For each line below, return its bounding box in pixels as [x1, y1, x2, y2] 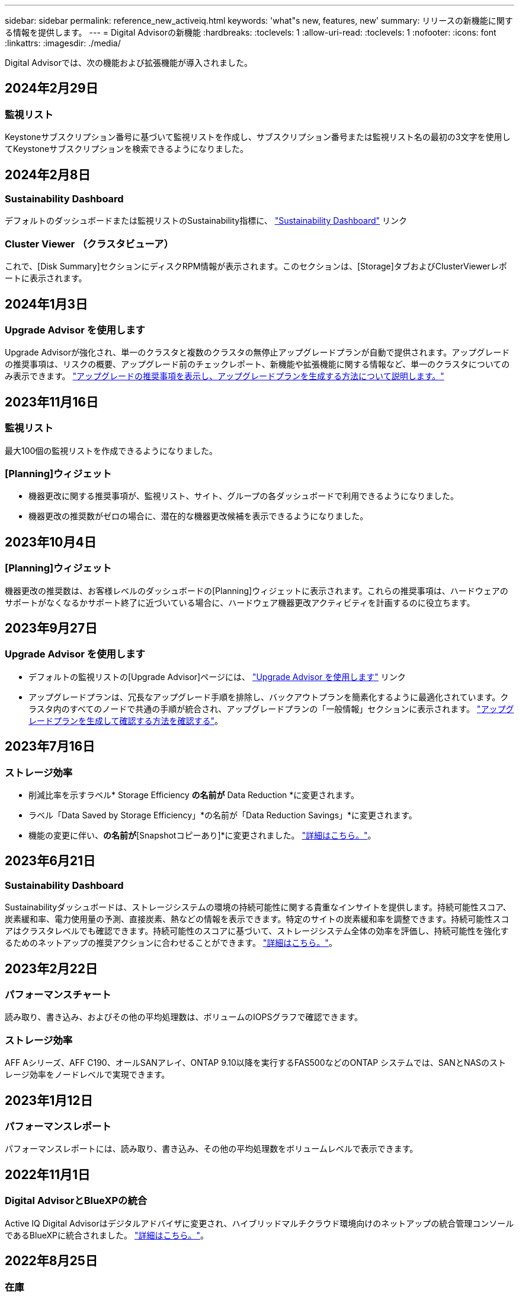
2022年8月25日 [5, 1253, 98, 1269]
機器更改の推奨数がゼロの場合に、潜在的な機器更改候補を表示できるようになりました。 [28, 511, 369, 522]
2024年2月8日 [5, 167, 91, 182]
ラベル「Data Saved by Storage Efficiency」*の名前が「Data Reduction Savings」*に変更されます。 [28, 810, 417, 821]
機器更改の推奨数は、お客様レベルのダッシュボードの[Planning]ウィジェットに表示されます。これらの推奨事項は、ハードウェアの [5, 585, 508, 596]
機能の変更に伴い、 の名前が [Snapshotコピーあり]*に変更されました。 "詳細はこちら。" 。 [28, 830, 376, 841]
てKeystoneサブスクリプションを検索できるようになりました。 [5, 144, 248, 154]
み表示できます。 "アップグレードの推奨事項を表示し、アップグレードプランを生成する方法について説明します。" [5, 371, 444, 382]
